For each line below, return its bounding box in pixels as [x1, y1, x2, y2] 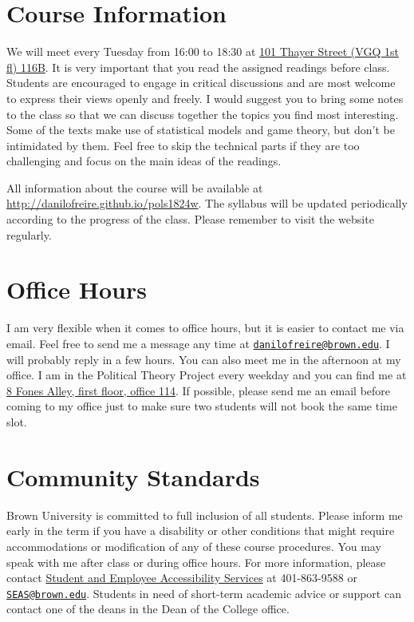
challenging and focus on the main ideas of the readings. [6, 153, 282, 169]
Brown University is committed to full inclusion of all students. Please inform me [6, 506, 403, 523]
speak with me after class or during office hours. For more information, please [6, 553, 386, 570]
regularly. [6, 226, 52, 243]
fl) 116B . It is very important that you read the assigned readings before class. [6, 58, 390, 75]
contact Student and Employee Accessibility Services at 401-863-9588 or [6, 569, 357, 586]
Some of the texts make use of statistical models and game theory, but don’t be [6, 121, 395, 138]
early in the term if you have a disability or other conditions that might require [6, 522, 395, 539]
